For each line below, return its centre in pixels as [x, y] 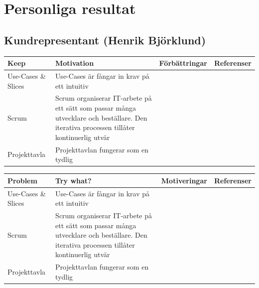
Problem [22, 180]
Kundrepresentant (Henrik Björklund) [105, 40]
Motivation [74, 63]
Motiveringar [184, 180]
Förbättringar [183, 63]
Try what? [73, 180]
